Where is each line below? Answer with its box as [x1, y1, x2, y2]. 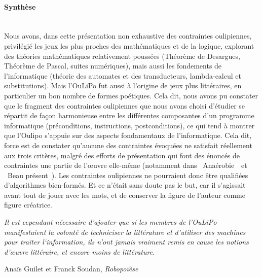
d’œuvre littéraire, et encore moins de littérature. [4, 246, 155, 257]
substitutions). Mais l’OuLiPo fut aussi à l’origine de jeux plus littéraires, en [4, 80, 242, 91]
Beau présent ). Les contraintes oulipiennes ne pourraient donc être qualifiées [7, 169, 248, 180]
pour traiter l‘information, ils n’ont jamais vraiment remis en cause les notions [4, 236, 249, 247]
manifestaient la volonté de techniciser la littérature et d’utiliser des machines [4, 226, 246, 237]
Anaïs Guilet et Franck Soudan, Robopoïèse [4, 263, 138, 274]
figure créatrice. [4, 199, 53, 210]
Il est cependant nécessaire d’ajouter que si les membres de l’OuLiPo [4, 217, 217, 227]
